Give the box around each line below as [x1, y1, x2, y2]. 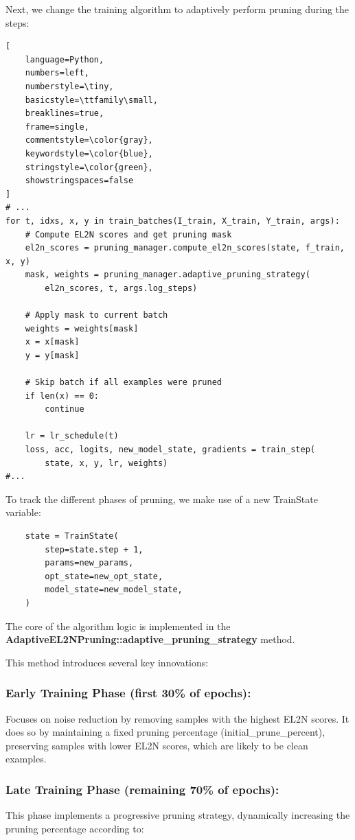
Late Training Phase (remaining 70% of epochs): [5, 780, 279, 797]
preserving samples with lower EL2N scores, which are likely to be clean [5, 738, 308, 752]
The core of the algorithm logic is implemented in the [5, 618, 231, 633]
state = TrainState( [25, 530, 119, 541]
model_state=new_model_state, [45, 585, 183, 595]
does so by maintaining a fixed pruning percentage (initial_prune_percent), [5, 725, 325, 739]
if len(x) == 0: [25, 390, 100, 401]
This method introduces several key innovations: [5, 655, 209, 669]
